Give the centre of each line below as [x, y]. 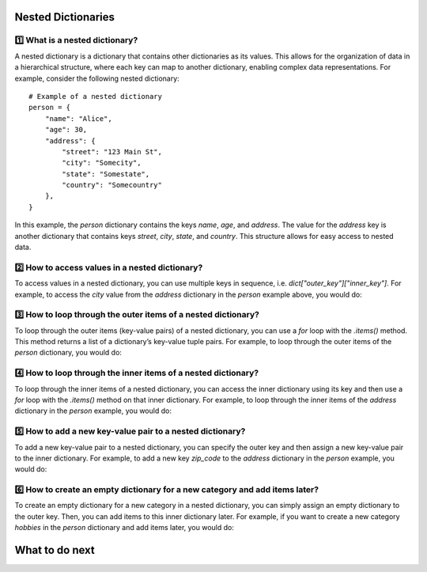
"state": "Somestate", [106, 174]
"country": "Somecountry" [112, 185]
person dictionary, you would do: [68, 353]
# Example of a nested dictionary [95, 96]
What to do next [55, 550]
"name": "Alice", [78, 118]
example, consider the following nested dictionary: [97, 78]
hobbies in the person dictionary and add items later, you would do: [125, 528]
